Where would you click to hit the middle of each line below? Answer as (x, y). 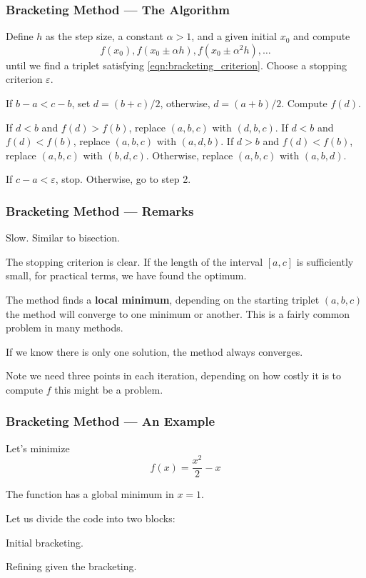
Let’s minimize (38, 448)
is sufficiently (325, 261)
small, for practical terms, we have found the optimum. (126, 275)
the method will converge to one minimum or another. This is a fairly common (178, 313)
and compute (321, 36)
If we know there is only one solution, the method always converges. (154, 351)
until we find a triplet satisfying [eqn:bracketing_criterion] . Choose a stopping (177, 65)
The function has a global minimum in (90, 494)
